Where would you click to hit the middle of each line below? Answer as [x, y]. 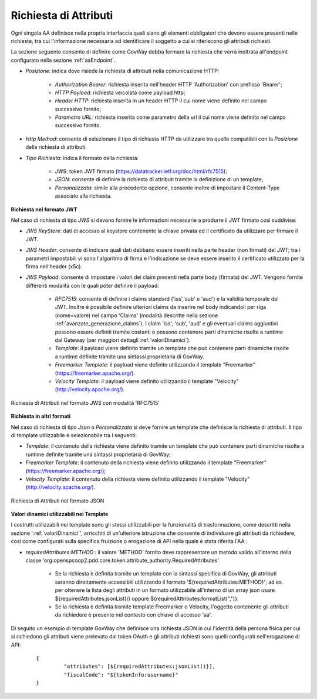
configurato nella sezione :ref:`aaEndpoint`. [63, 60]
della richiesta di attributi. [56, 147]
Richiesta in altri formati [41, 416]
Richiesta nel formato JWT [44, 209]
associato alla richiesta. [83, 196]
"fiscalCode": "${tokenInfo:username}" [121, 675]
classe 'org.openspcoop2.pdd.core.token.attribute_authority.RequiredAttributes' [122, 560]
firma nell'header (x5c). [54, 266]
